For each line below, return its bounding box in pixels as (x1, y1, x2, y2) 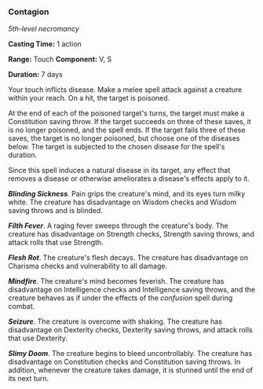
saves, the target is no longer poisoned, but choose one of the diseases (8, 134, 241, 143)
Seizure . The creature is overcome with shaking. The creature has (8, 317, 222, 326)
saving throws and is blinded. (8, 206, 104, 215)
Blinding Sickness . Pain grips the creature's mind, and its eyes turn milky (8, 189, 246, 199)
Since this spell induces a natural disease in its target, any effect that (8, 166, 231, 175)
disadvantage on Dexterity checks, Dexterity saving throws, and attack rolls (8, 325, 253, 335)
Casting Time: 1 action (8, 39, 82, 49)
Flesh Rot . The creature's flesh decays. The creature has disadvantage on (8, 253, 249, 262)
